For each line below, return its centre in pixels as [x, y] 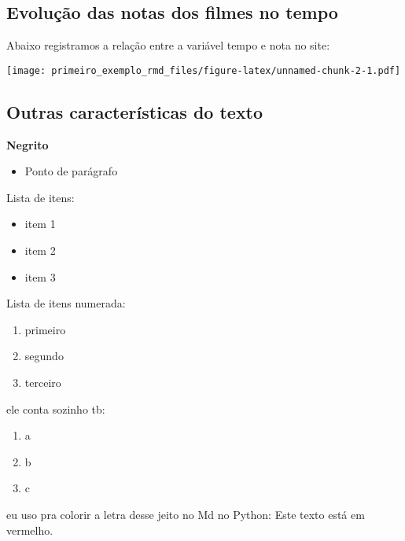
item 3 [40, 276]
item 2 [40, 250]
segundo [44, 356]
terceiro [43, 382]
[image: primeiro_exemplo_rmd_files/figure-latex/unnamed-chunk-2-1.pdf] [204, 70]
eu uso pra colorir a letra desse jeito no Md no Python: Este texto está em [186, 514]
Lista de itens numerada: [66, 303]
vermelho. [30, 530]
